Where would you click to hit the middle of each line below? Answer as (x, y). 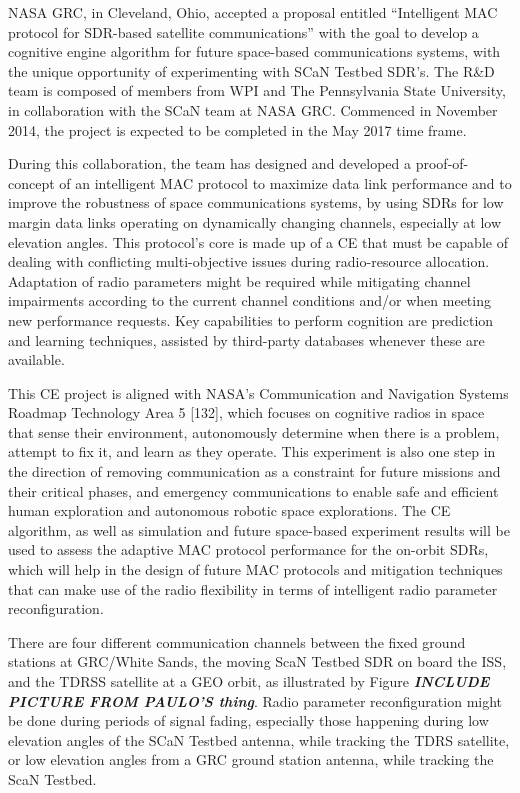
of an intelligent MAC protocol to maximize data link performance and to (285, 182)
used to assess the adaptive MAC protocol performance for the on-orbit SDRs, (248, 549)
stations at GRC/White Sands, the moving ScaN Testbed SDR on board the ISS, (257, 661)
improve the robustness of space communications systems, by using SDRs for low (256, 202)
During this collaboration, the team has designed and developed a (210, 163)
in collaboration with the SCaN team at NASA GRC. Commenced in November (253, 109)
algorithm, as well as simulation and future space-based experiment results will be (259, 529)
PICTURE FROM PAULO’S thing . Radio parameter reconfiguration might (255, 700)
